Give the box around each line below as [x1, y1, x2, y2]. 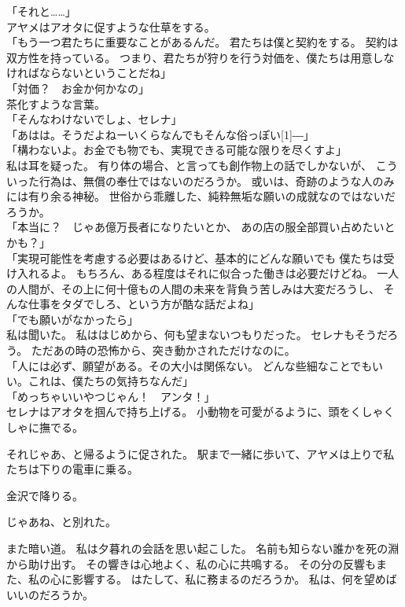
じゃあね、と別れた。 [6, 513, 116, 530]
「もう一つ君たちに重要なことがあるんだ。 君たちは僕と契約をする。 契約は [6, 34, 399, 50]
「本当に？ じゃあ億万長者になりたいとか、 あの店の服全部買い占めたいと [6, 219, 396, 235]
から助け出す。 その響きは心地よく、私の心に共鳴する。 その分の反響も [6, 555, 376, 572]
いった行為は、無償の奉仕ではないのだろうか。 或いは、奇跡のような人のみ [6, 172, 395, 189]
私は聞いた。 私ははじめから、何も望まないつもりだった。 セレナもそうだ [6, 326, 388, 343]
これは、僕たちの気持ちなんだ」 [28, 373, 193, 389]
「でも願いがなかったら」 [6, 311, 138, 327]
